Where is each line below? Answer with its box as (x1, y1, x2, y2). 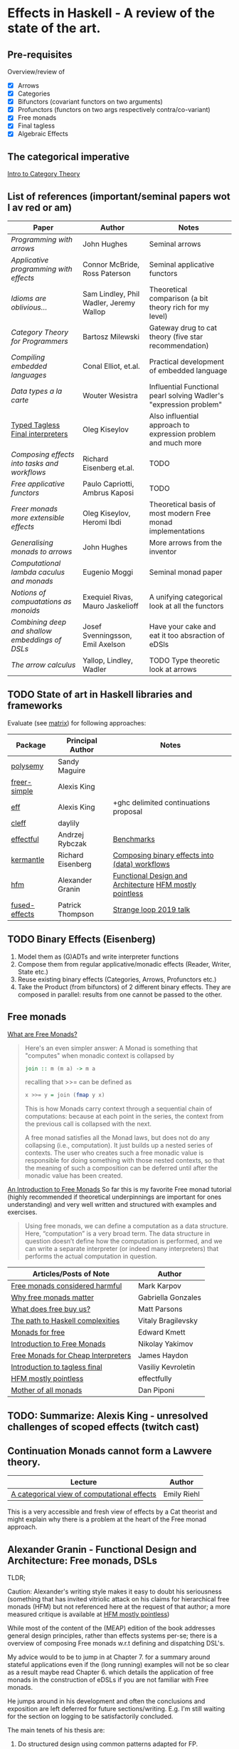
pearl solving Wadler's (149, 391, 224, 401)
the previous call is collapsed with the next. (24, 1120, 152, 1128)
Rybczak (58, 838, 87, 848)
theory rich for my (149, 302, 210, 312)
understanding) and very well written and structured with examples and (7, 1200, 217, 1209)
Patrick (58, 900, 82, 910)
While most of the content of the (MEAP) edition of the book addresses (7, 1624, 216, 1633)
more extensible (11, 513, 65, 523)
